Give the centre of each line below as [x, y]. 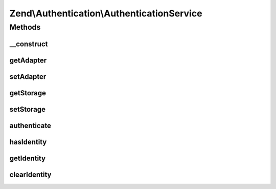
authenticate [30, 125]
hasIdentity [28, 142]
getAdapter [28, 60]
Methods [25, 27]
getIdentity [28, 158]
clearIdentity [30, 174]
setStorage [28, 109]
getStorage [28, 93]
